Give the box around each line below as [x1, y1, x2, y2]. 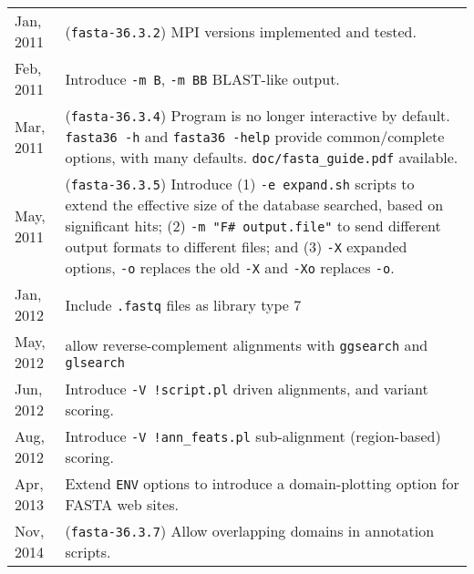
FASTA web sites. [65, 494, 179, 515]
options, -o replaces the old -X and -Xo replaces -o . [65, 257, 395, 278]
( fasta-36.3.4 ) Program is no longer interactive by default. [65, 105, 450, 126]
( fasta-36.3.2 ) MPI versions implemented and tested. [65, 20, 417, 42]
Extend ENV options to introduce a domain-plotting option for [65, 473, 459, 494]
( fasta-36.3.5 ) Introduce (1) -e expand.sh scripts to [65, 173, 415, 194]
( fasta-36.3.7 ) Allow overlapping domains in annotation [65, 520, 435, 541]
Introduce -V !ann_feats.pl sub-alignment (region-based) [65, 425, 441, 446]
